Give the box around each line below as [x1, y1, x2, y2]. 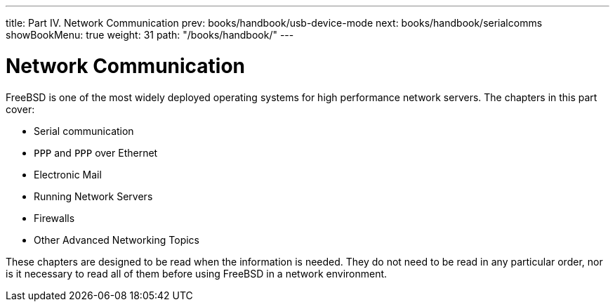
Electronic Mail [34, 168, 102, 181]
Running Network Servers [34, 190, 153, 202]
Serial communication [34, 124, 134, 137]
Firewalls [34, 211, 75, 224]
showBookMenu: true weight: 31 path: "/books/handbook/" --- [6, 29, 294, 41]
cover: [6, 103, 35, 115]
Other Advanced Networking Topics [34, 233, 199, 246]
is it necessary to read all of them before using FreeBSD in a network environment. [6, 267, 388, 280]
